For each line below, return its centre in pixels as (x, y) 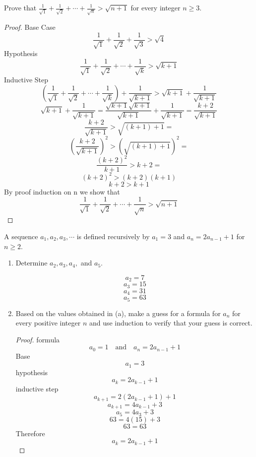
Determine (32, 263)
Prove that (20, 7)
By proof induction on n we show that (62, 191)
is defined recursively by (113, 236)
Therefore (30, 433)
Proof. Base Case (30, 27)
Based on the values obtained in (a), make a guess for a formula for (118, 313)
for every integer (156, 7)
